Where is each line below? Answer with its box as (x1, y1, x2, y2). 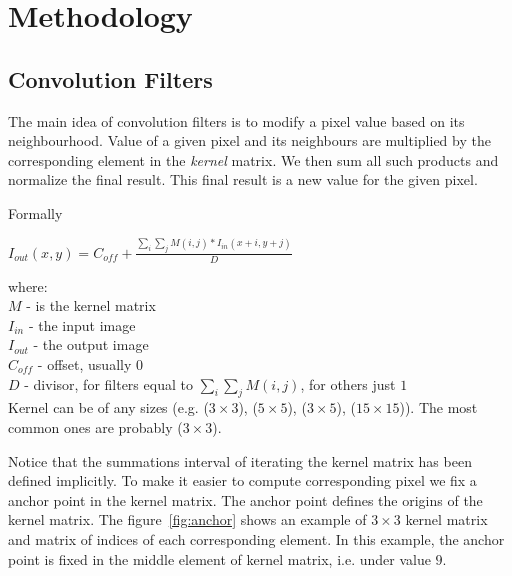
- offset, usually (37, 353, 132, 374)
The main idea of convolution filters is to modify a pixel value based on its (8, 110, 465, 131)
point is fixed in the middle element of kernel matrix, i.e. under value (8, 548, 431, 569)
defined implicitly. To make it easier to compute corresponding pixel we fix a (8, 470, 477, 491)
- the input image (28, 314, 136, 335)
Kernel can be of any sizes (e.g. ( (8, 397, 209, 418)
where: (8, 275, 48, 296)
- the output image (33, 334, 149, 355)
